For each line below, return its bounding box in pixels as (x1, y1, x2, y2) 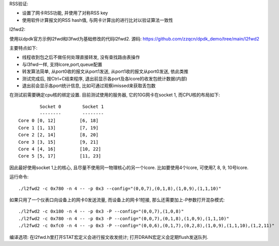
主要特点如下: (9, 45, 38, 51)
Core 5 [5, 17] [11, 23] (18, 153, 101, 159)
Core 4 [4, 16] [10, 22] (18, 146, 101, 152)
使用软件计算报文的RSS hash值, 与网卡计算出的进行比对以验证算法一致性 (22, 17, 173, 23)
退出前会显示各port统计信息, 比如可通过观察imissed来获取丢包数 (22, 83, 156, 89)
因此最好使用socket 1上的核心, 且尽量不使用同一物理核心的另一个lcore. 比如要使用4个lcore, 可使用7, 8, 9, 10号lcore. (9, 165, 249, 171)
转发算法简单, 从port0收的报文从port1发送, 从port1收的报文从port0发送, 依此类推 (22, 68, 189, 74)
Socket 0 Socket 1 (39, 104, 104, 109)
